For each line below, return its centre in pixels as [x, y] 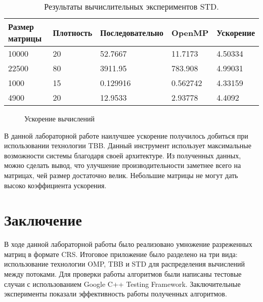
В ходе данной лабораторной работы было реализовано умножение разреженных [128, 244]
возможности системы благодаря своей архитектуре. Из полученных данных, [123, 155]
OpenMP [190, 32]
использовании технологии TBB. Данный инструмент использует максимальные [128, 145]
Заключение [43, 220]
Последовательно [132, 32]
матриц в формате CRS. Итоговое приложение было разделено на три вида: [121, 254]
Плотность [73, 32]
